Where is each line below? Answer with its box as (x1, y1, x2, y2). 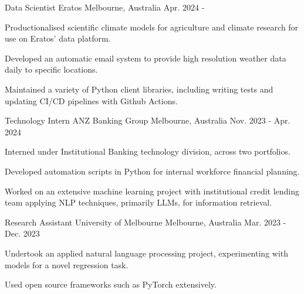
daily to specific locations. (5, 63, 98, 76)
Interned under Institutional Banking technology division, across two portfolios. (5, 145, 291, 158)
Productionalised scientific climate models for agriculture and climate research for (5, 20, 299, 33)
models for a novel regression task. (5, 258, 129, 271)
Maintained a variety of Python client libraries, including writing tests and (5, 83, 273, 95)
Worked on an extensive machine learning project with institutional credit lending (5, 184, 300, 197)
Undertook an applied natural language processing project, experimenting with (5, 247, 289, 259)
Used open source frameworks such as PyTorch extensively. (5, 278, 217, 290)
